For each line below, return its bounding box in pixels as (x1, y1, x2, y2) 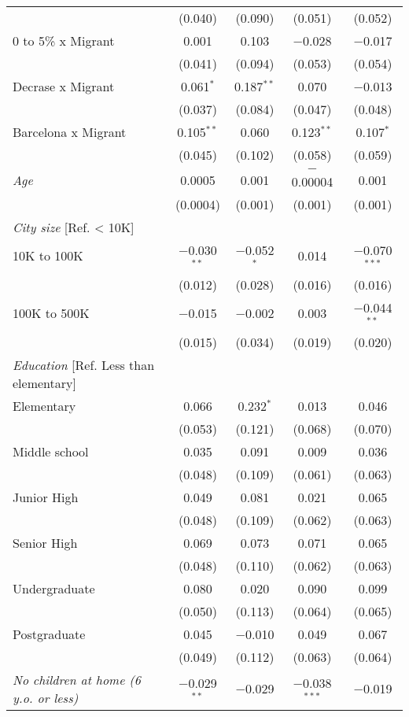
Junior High (13, 487, 79, 506)
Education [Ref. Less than (13, 355, 155, 374)
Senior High (13, 533, 78, 552)
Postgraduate (13, 624, 86, 643)
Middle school (13, 442, 89, 460)
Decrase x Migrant (13, 77, 115, 95)
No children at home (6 (13, 670, 141, 689)
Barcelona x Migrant (13, 123, 127, 141)
